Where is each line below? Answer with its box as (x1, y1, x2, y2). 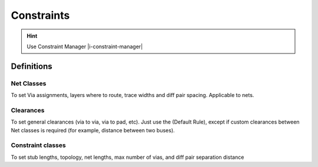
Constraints (11, 9, 70, 22)
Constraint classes (11, 141, 66, 149)
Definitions (11, 61, 52, 71)
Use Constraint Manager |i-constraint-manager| (26, 43, 143, 50)
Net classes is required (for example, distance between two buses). (11, 126, 175, 133)
